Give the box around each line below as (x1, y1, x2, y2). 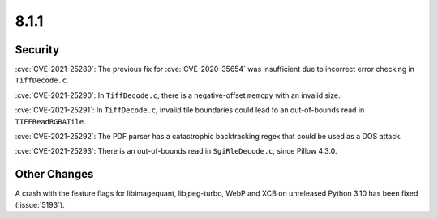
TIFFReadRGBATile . (15, 116, 86, 126)
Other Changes (15, 167, 94, 181)
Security (15, 43, 60, 57)
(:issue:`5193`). (15, 200, 65, 209)
